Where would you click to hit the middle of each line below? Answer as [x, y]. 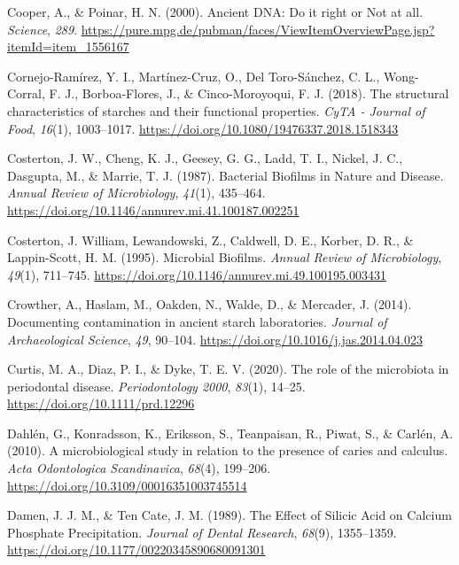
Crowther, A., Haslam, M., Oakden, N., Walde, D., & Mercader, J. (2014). [210, 304]
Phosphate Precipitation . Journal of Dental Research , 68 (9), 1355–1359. [202, 532]
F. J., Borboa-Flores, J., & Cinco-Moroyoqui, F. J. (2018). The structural [249, 93]
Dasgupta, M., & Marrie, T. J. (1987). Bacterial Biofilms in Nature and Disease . [226, 175]
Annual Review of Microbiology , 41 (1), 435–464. [136, 193]
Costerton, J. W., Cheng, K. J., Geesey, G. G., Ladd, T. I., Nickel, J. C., [205, 158]
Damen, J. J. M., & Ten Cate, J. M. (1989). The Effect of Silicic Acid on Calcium [229, 515]
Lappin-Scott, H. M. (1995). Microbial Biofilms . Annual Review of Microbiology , [225, 257]
